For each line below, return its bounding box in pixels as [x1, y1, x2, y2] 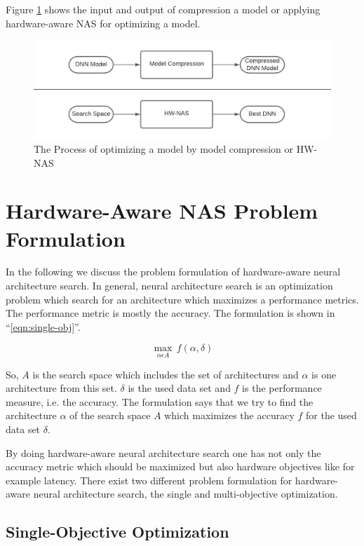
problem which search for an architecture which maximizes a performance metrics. [6, 292, 359, 306]
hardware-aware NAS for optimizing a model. [6, 15, 201, 30]
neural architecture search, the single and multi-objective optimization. [33, 486, 338, 501]
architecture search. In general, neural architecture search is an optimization [6, 278, 333, 293]
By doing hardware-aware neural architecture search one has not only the [6, 445, 321, 460]
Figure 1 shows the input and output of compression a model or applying [6, 2, 321, 16]
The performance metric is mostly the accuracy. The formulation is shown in [6, 306, 335, 320]
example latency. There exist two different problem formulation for [6, 472, 292, 487]
